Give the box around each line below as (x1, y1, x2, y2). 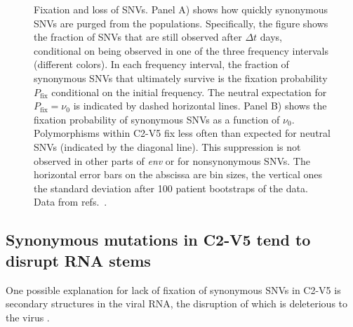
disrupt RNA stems (6, 249, 151, 271)
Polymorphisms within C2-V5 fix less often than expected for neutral (34, 126, 331, 140)
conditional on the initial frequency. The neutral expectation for (51, 84, 327, 99)
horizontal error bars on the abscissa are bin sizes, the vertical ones (34, 167, 323, 182)
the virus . (6, 309, 50, 324)
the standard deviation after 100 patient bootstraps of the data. (34, 180, 308, 195)
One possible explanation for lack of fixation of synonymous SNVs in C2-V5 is (6, 282, 341, 297)
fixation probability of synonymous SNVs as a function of (34, 112, 280, 126)
